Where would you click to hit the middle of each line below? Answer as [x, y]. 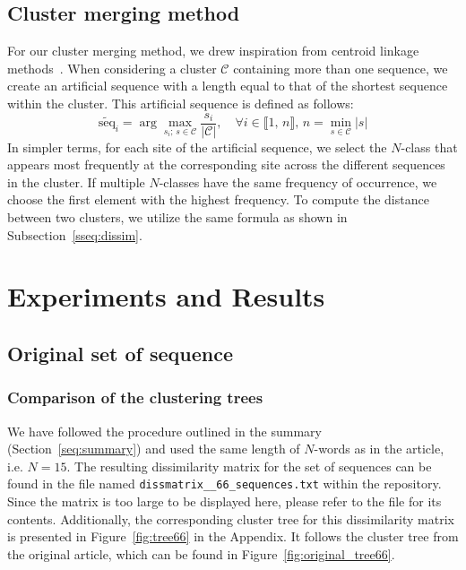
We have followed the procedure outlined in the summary [164, 431]
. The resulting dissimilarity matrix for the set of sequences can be [249, 466]
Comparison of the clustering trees [135, 397]
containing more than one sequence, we [341, 68]
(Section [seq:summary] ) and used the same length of [154, 449]
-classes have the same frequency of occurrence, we [298, 181]
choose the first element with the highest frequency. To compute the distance [218, 199]
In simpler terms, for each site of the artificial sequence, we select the [197, 147]
